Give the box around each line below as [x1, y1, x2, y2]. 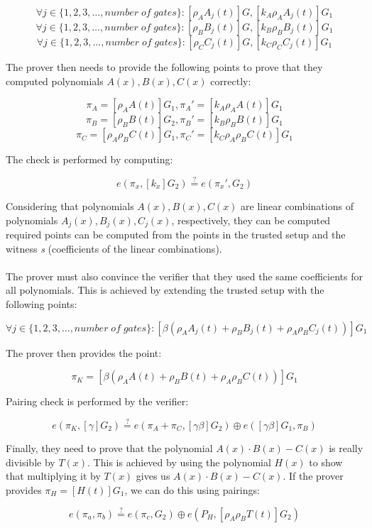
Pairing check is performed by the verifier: [6, 394, 189, 409]
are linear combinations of [241, 199, 354, 213]
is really [329, 441, 363, 456]
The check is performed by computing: [6, 152, 173, 167]
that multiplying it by [6, 468, 101, 483]
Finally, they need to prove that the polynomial [6, 441, 213, 456]
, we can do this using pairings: [124, 482, 260, 497]
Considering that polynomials [6, 199, 134, 213]
